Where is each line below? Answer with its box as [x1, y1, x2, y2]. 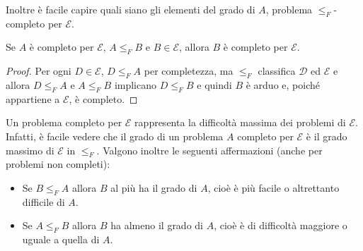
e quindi [197, 77, 232, 92]
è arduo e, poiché [246, 77, 320, 92]
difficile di [22, 194, 65, 209]
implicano [114, 77, 157, 92]
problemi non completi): [6, 157, 110, 171]
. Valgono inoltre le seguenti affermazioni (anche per [96, 142, 323, 157]
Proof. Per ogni [6, 63, 71, 78]
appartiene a [6, 91, 60, 106]
